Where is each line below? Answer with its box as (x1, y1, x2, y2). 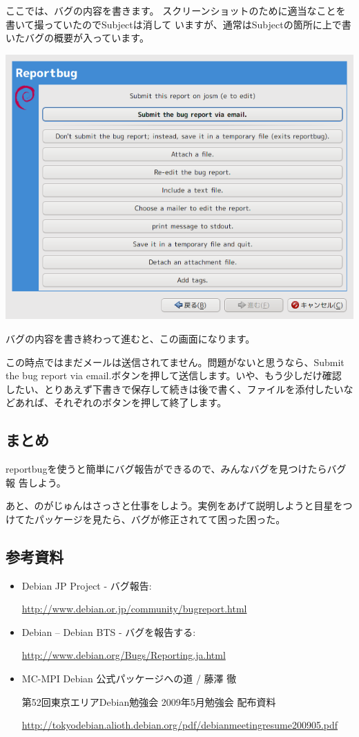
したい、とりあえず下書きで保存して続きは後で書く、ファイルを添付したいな (6, 381, 353, 396)
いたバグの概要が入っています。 (6, 30, 149, 45)
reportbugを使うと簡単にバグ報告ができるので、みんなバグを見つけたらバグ (6, 462, 347, 476)
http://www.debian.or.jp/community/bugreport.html (21, 601, 247, 616)
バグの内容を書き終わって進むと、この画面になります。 (6, 331, 255, 345)
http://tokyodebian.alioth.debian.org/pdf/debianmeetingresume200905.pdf (21, 718, 338, 732)
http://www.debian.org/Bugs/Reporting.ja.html (21, 648, 226, 662)
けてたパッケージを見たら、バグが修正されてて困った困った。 (6, 511, 286, 526)
